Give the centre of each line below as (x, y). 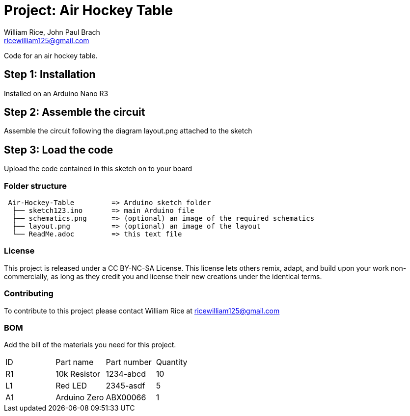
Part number (129, 362)
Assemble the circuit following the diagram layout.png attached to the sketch (128, 131)
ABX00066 (126, 398)
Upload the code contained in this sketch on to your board (98, 169)
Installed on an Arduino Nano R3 (56, 93)
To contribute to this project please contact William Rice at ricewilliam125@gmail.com (142, 311)
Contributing (29, 294)
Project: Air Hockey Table (89, 10)
